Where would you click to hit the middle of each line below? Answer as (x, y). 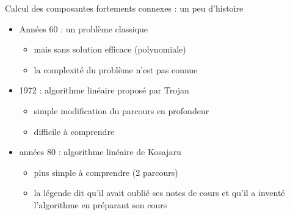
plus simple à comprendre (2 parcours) (106, 172)
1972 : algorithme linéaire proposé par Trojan (104, 90)
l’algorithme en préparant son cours (100, 204)
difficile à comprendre (74, 131)
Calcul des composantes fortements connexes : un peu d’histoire (124, 8)
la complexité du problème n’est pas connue (116, 69)
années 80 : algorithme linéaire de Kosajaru (100, 152)
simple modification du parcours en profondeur (121, 110)
